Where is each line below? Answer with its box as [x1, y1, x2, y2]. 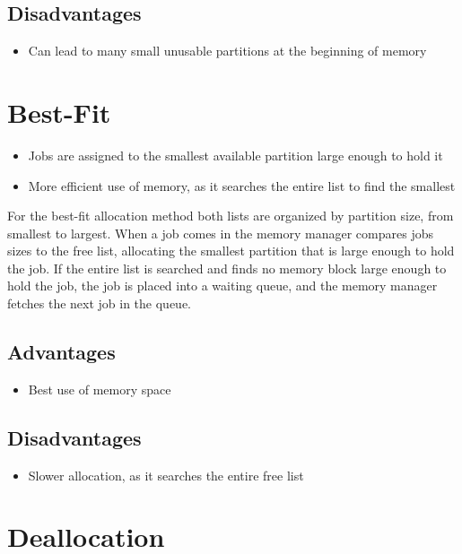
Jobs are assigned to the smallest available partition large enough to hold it [28, 145, 443, 164]
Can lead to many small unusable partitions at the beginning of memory [28, 41, 427, 60]
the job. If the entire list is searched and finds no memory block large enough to [7, 258, 447, 277]
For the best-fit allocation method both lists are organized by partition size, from [7, 206, 454, 225]
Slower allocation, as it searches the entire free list [28, 465, 304, 484]
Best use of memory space [28, 379, 171, 398]
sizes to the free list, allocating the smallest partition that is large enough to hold [7, 241, 455, 260]
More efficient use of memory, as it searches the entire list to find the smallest [28, 176, 456, 195]
